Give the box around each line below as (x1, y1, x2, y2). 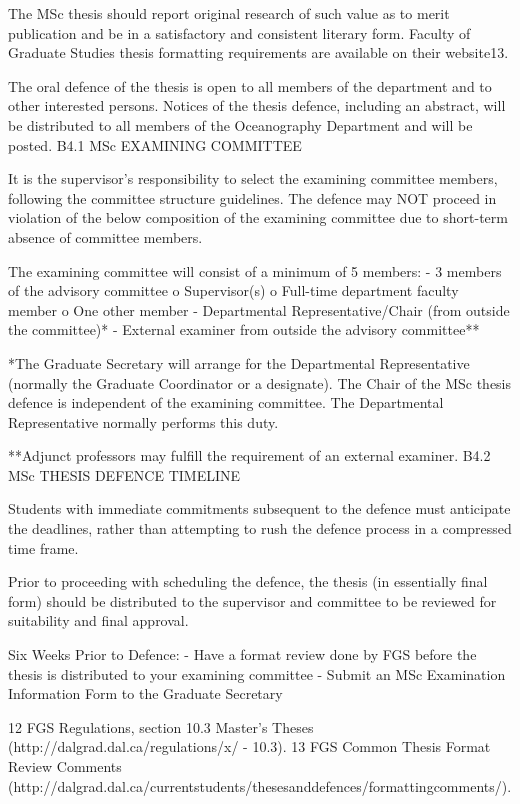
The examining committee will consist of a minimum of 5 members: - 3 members (8, 260, 502, 281)
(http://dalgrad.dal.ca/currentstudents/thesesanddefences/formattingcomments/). (8, 775, 512, 796)
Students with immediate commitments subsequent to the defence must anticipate (8, 498, 511, 519)
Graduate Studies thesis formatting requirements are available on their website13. (8, 42, 509, 63)
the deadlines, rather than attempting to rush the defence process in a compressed (8, 518, 512, 539)
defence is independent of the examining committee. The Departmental (8, 392, 444, 413)
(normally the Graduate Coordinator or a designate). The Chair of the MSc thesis (8, 372, 512, 393)
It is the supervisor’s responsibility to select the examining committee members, (8, 168, 498, 189)
